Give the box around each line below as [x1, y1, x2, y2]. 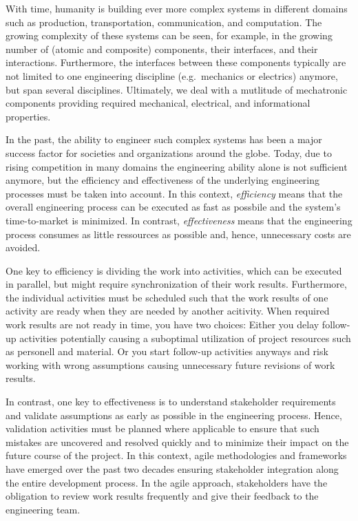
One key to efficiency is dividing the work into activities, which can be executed [6, 263, 342, 277]
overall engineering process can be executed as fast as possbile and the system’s [6, 200, 341, 214]
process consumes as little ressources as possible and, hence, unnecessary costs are [6, 226, 351, 241]
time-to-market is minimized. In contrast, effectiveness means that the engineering [6, 213, 352, 227]
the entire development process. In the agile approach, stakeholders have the [6, 475, 328, 489]
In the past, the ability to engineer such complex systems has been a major [6, 132, 322, 147]
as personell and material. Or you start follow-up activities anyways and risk [6, 344, 328, 359]
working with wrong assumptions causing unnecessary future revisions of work [6, 357, 335, 372]
